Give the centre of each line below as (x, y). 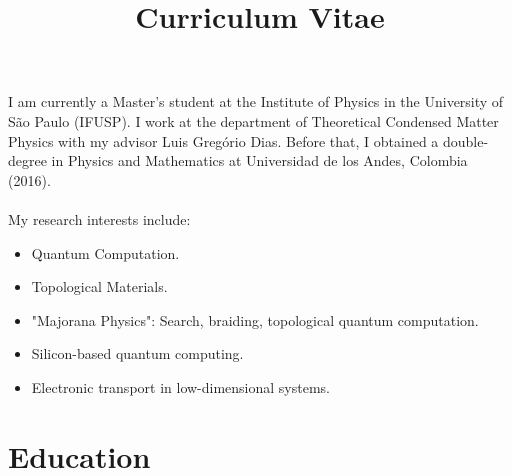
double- (466, 140)
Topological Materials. (99, 286)
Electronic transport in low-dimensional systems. (180, 386)
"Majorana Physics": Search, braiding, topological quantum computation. (255, 319)
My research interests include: (99, 218)
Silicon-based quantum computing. (137, 353)
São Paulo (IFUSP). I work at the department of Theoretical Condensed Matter (253, 120)
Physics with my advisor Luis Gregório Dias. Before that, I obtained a (223, 140)
